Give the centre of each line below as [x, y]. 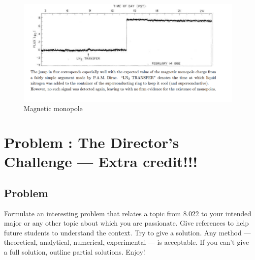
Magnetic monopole [53, 108]
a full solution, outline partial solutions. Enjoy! [75, 252]
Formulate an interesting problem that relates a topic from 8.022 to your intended [128, 213]
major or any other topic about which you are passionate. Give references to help [127, 223]
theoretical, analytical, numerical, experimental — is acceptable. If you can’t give [127, 242]
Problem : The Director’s [92, 142]
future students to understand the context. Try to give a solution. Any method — [127, 232]
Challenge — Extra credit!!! [101, 161]
